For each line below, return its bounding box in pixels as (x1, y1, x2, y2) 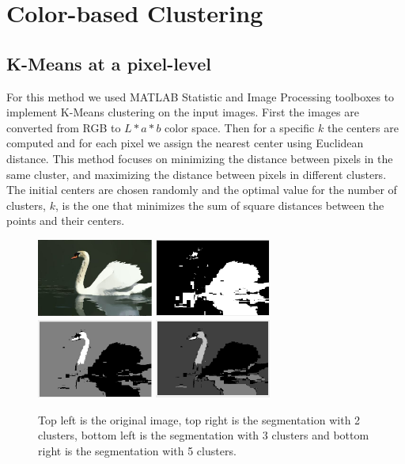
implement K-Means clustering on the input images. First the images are (6, 104, 359, 120)
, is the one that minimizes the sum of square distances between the (55, 196, 384, 213)
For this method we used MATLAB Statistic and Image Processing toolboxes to (6, 88, 395, 105)
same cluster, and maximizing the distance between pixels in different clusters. (6, 165, 387, 182)
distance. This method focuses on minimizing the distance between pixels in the (6, 150, 393, 166)
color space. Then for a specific (165, 119, 315, 135)
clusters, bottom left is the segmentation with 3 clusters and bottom (38, 427, 369, 443)
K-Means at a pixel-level (6, 51, 211, 75)
